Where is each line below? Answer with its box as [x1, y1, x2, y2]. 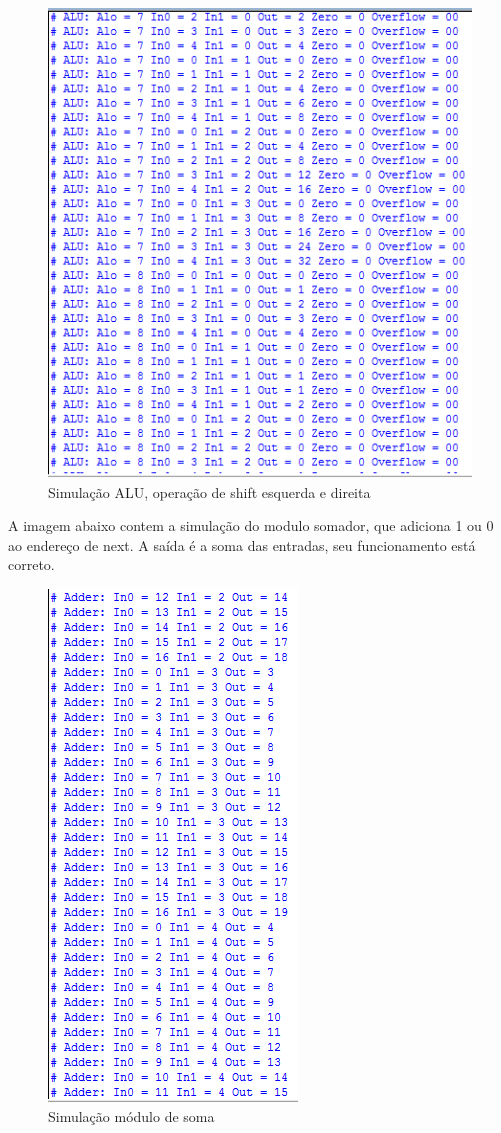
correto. [8, 554, 55, 575]
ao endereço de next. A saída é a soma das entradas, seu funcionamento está [8, 534, 476, 555]
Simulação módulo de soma [48, 1105, 215, 1126]
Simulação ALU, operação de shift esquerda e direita [48, 481, 371, 502]
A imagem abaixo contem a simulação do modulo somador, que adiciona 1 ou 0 [8, 515, 494, 536]
